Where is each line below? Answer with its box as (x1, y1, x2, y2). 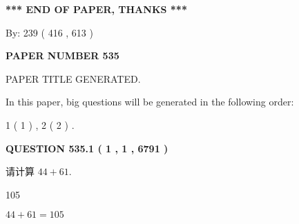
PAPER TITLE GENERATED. (6, 71, 141, 85)
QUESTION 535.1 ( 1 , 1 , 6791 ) (6, 141, 168, 155)
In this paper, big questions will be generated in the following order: (6, 94, 294, 109)
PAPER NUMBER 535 (6, 48, 119, 63)
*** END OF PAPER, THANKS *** (6, 2, 187, 16)
